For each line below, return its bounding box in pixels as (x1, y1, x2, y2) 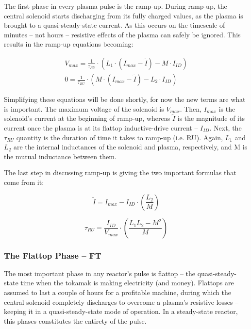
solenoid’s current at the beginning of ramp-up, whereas (4, 113, 170, 123)
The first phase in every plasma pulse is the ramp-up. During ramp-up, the (4, 1, 227, 11)
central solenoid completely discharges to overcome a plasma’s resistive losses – (4, 296, 239, 307)
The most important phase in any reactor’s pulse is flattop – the (4, 268, 196, 278)
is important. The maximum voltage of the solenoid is (4, 103, 164, 114)
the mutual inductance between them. (4, 151, 117, 161)
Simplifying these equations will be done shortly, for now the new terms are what (4, 94, 246, 104)
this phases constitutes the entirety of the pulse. (4, 315, 147, 326)
